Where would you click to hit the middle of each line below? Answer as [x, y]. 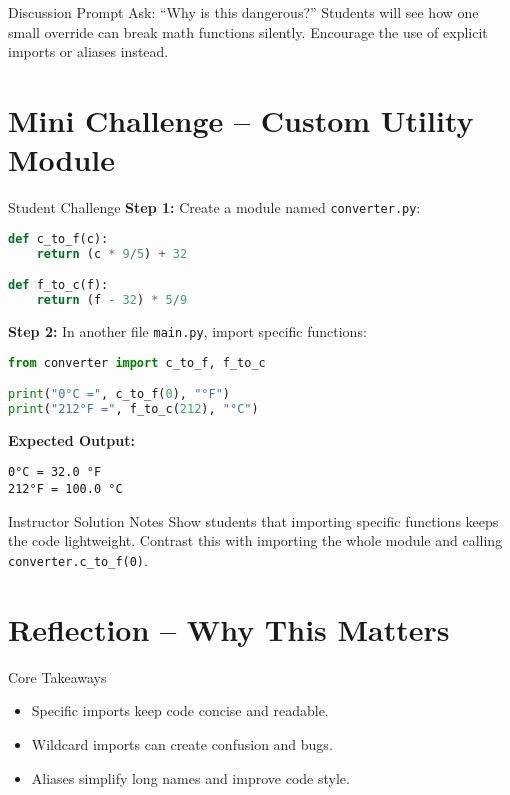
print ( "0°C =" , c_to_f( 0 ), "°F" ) [119, 394]
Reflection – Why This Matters [229, 628]
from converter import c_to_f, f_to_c [137, 362]
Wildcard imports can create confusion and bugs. [182, 743]
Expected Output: [71, 439]
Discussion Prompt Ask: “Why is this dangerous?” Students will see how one [243, 12]
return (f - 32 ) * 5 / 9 [112, 300]
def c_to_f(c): [58, 238]
